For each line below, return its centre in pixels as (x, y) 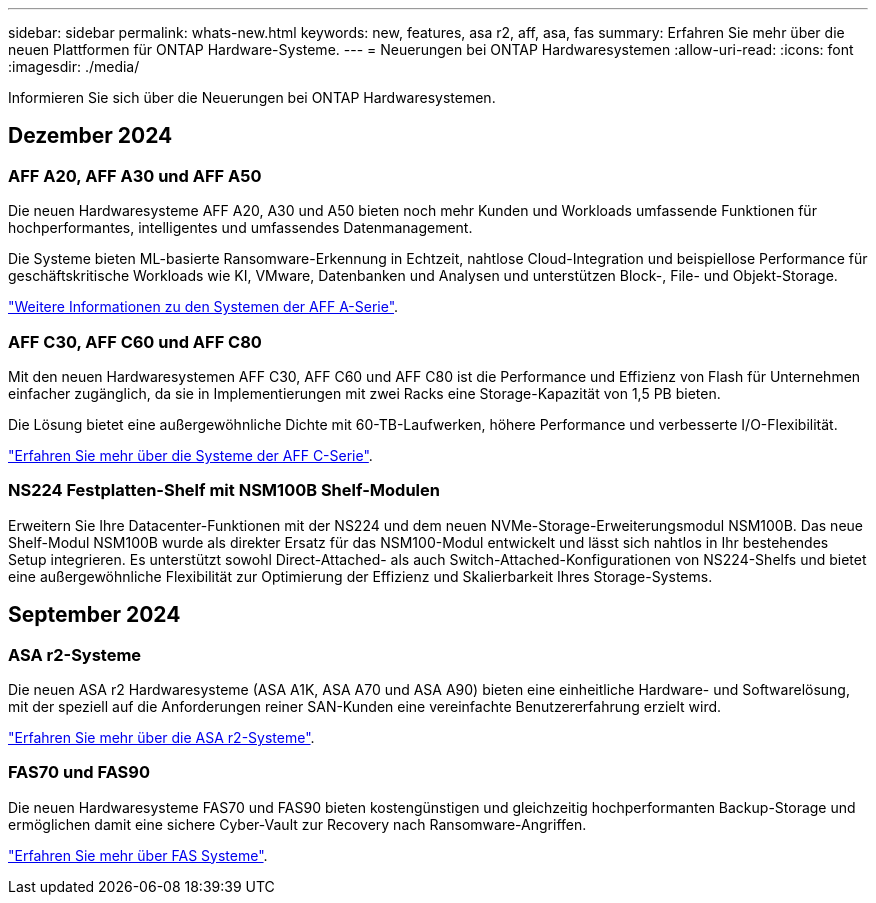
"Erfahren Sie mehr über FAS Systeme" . (138, 855)
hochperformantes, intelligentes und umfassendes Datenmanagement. (240, 228)
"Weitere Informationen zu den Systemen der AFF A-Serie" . (203, 307)
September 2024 (94, 615)
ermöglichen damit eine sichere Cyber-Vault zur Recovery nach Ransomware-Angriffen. (297, 824)
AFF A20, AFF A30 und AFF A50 (135, 175)
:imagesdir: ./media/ (74, 66)
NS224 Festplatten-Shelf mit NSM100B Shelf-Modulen (224, 490)
